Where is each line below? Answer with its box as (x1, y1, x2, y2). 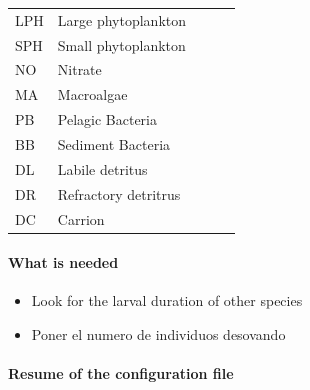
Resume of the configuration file (8, 363, 234, 384)
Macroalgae (57, 84, 128, 105)
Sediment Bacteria (57, 133, 171, 154)
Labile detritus (57, 158, 148, 179)
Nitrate (57, 59, 102, 80)
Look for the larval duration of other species (31, 290, 303, 311)
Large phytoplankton (57, 9, 187, 30)
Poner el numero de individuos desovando (31, 323, 286, 344)
